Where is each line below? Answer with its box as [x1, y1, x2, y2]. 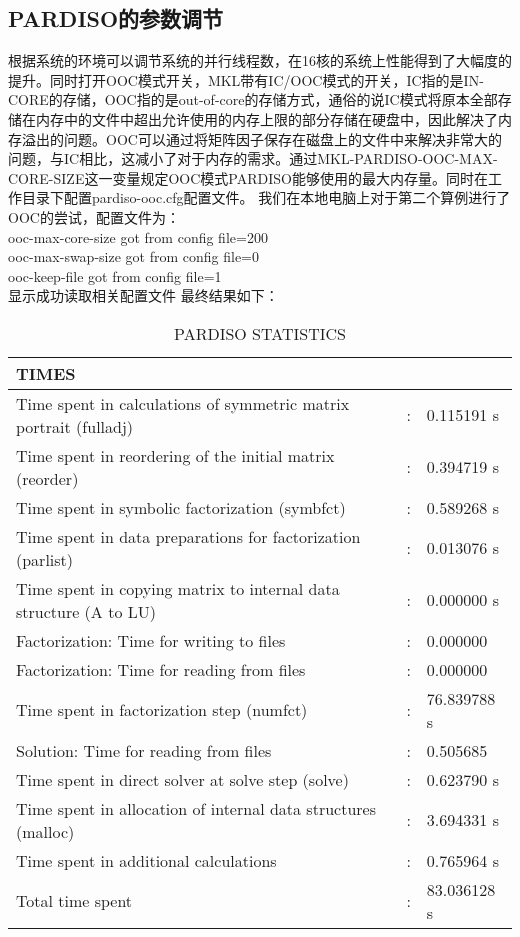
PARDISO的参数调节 [8, 3, 224, 34]
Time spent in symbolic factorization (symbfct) [16, 495, 346, 519]
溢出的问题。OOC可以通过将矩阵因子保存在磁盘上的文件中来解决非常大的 [21, 128, 502, 149]
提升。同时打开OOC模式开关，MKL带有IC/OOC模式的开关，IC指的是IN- [8, 69, 484, 90]
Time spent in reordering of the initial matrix [16, 443, 335, 467]
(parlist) [16, 547, 74, 571]
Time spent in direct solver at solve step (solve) [16, 767, 349, 791]
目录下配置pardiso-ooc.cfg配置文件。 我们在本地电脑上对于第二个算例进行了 [21, 187, 511, 208]
